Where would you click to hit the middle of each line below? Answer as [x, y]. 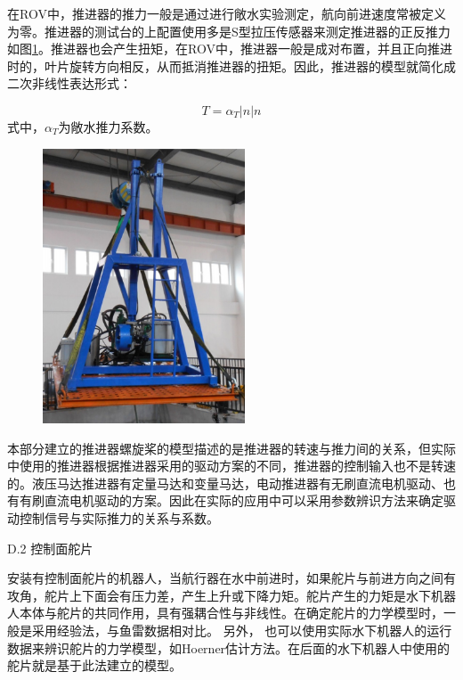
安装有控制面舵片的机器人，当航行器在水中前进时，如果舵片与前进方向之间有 [231, 578]
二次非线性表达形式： [69, 83]
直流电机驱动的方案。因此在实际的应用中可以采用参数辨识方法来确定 [244, 500]
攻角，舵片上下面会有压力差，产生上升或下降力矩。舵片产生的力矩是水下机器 [231, 595]
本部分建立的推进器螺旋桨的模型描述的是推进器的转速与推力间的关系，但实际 [231, 448]
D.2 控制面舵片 [50, 548]
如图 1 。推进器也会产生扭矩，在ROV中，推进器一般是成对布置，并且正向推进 [230, 49]
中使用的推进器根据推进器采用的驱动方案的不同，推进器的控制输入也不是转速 [231, 466]
